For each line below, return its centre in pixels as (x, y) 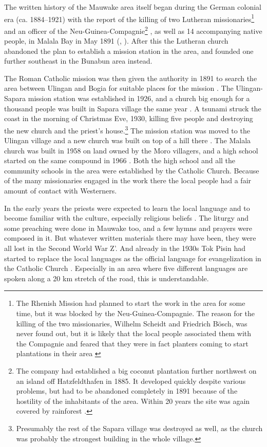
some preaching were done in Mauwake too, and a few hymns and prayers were (128, 228)
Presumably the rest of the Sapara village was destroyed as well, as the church (139, 428)
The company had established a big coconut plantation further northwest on (136, 370)
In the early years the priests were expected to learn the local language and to (127, 208)
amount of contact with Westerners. (61, 191)
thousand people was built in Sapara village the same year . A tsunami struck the (133, 108)
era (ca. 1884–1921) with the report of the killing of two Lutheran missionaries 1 (129, 18)
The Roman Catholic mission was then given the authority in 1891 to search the (131, 78)
